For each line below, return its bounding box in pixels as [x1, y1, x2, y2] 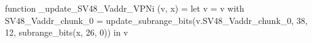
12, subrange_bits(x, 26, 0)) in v [5, 26, 128, 39]
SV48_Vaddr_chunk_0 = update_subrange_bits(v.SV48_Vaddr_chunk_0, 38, [5, 14, 308, 26]
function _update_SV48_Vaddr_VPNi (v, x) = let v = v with [5, 2, 244, 14]
